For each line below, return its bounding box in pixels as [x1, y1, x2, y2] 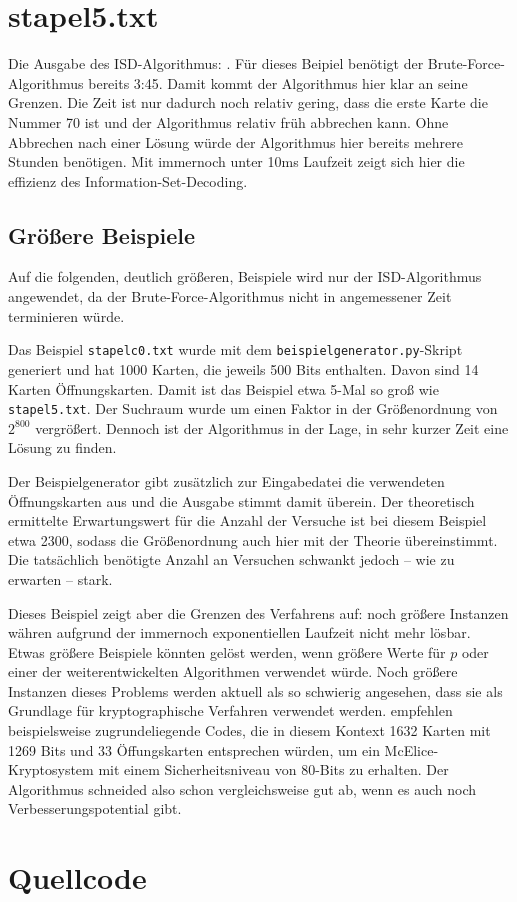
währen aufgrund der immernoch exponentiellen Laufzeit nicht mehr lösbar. [8, 622, 471, 643]
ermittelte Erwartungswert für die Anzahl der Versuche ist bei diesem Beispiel [8, 510, 487, 531]
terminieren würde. [8, 305, 125, 326]
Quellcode [8, 857, 147, 898]
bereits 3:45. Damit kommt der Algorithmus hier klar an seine [88, 72, 468, 93]
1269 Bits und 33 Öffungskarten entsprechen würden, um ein [8, 739, 380, 760]
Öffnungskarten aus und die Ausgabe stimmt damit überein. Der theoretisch [8, 490, 475, 511]
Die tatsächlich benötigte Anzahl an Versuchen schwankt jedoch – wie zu [8, 549, 455, 570]
